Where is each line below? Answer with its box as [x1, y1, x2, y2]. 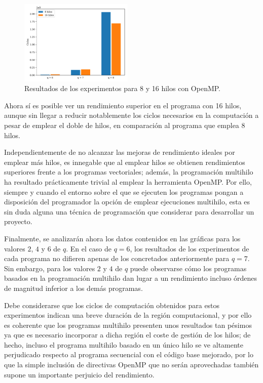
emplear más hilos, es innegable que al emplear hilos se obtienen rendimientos [4, 156, 245, 167]
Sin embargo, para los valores [4, 263, 95, 273]
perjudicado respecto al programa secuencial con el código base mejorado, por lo [4, 349, 254, 360]
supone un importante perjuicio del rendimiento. [4, 369, 155, 379]
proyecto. [4, 216, 32, 227]
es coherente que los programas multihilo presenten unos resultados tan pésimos [4, 319, 252, 330]
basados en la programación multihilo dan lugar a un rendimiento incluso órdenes [4, 273, 257, 283]
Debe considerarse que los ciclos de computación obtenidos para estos [4, 300, 220, 310]
